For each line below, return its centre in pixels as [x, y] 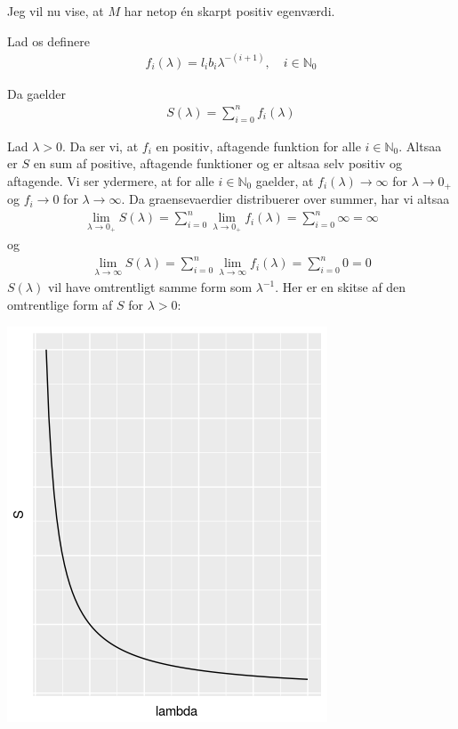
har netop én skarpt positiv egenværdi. [229, 11]
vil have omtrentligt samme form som [150, 287]
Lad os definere [48, 40]
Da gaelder [36, 93]
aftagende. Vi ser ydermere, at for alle [111, 180]
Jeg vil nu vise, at [56, 11]
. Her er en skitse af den [341, 287]
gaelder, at [285, 180]
